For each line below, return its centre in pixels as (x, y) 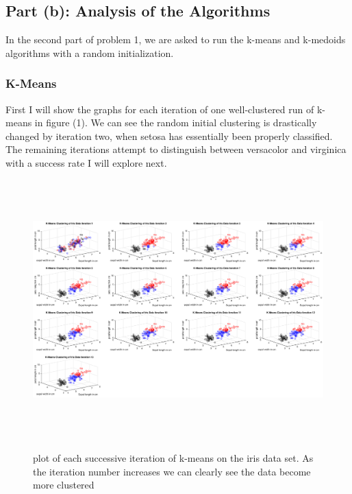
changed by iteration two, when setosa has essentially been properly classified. (169, 136)
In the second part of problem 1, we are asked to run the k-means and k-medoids (176, 39)
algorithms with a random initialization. (90, 52)
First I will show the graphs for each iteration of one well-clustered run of (160, 109)
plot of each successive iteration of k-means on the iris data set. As (173, 458)
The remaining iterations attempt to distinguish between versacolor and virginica (176, 149)
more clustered (64, 485)
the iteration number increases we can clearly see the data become (172, 471)
